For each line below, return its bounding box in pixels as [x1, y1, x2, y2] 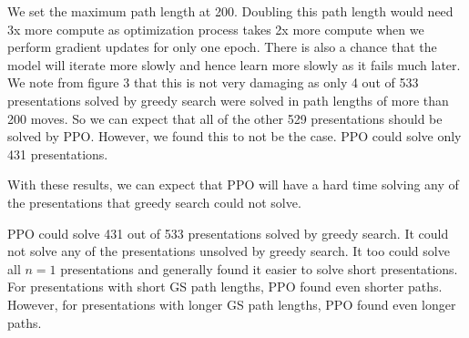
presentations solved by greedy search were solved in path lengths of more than [7, 90, 449, 109]
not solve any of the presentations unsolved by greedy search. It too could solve [7, 241, 450, 261]
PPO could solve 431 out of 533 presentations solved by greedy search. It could [7, 223, 449, 242]
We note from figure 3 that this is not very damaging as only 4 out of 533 [7, 73, 419, 92]
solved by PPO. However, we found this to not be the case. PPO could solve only [7, 127, 462, 146]
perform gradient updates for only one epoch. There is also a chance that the [7, 37, 437, 56]
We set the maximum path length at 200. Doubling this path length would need [7, 2, 454, 20]
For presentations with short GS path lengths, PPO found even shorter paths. [7, 277, 443, 296]
